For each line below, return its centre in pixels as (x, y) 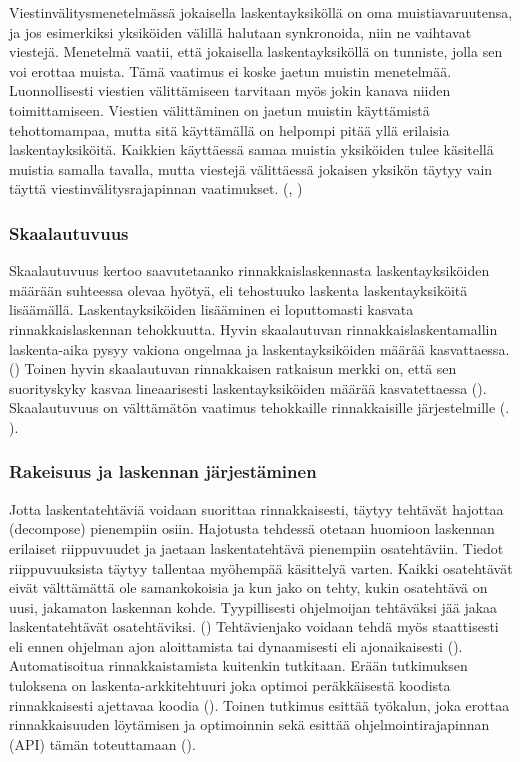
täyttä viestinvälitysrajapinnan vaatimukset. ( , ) (156, 188)
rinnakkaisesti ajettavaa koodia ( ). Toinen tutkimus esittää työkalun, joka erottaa (259, 704)
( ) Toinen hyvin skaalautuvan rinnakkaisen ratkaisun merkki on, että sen (233, 368)
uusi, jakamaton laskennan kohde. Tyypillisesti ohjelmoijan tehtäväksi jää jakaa (253, 606)
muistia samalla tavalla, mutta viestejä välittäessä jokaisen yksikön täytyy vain (251, 168)
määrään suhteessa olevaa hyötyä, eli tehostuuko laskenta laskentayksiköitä (238, 289)
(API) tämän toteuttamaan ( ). (102, 743)
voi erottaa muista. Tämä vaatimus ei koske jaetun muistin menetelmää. (230, 70)
